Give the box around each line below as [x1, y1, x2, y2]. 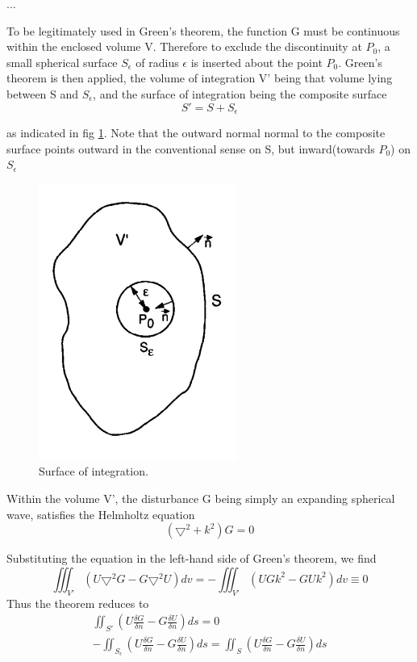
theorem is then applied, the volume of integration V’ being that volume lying [6, 69, 393, 86]
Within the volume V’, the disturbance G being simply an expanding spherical [6, 489, 395, 506]
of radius [136, 53, 179, 70]
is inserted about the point [190, 53, 323, 70]
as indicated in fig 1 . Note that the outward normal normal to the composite [6, 124, 386, 141]
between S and [6, 85, 79, 102]
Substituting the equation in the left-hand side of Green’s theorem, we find [6, 550, 377, 567]
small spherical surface [6, 53, 118, 70]
